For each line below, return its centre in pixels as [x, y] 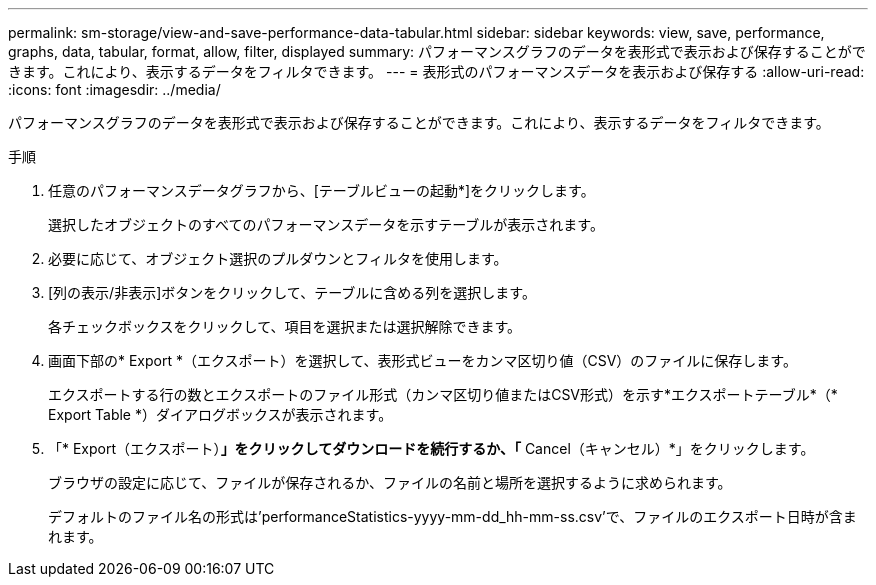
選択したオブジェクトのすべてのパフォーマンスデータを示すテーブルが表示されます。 [326, 224]
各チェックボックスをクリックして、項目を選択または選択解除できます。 [285, 326]
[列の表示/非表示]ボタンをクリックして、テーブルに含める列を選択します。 [292, 292]
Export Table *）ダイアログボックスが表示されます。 [220, 414]
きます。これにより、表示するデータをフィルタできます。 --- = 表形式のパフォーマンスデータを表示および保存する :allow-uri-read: [436, 71]
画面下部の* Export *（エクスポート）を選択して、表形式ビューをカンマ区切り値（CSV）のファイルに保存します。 [422, 360]
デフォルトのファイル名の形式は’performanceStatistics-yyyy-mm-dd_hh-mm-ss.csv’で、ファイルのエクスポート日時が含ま [452, 516]
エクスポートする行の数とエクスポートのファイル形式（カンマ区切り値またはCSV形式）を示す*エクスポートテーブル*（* [443, 394]
